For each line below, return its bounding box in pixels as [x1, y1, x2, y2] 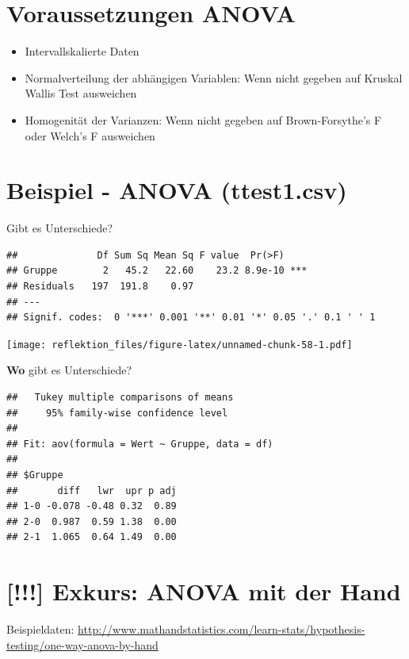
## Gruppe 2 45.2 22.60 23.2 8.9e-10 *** [6, 265, 308, 277]
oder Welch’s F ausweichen [25, 127, 155, 144]
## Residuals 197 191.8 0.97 [6, 281, 194, 292]
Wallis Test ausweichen [25, 85, 137, 102]
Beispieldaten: [6, 621, 75, 638]
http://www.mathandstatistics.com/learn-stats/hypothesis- [78, 621, 365, 638]
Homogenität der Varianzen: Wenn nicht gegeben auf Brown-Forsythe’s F [25, 111, 382, 128]
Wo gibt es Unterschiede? [6, 362, 132, 378]
